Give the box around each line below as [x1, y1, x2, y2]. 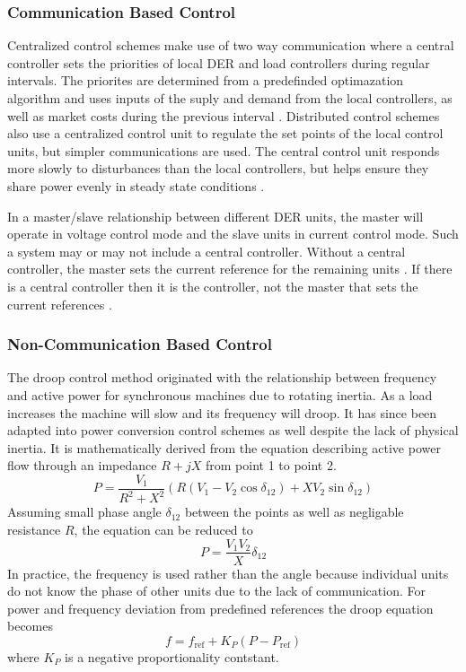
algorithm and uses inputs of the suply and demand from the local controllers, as [7, 89, 453, 107]
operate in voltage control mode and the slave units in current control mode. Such [7, 224, 459, 243]
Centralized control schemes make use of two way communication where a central [7, 36, 454, 55]
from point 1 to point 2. [205, 456, 337, 475]
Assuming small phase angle [7, 502, 162, 521]
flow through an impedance [7, 456, 157, 475]
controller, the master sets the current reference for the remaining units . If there [7, 259, 453, 278]
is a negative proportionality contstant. [65, 647, 279, 666]
